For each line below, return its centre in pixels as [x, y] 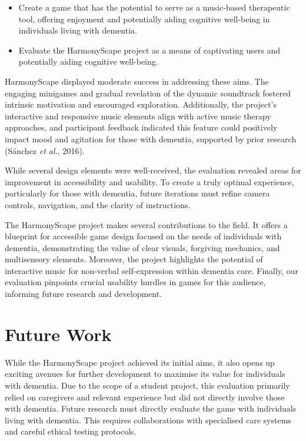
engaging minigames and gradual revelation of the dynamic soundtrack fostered [148, 93]
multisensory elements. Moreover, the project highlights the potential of [134, 259]
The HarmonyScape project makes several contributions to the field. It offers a [146, 224]
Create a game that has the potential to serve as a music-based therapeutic [154, 7]
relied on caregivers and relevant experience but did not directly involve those [145, 397]
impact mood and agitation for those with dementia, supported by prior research [151, 138]
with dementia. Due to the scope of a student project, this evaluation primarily [147, 385]
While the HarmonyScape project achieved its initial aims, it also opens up [140, 362]
